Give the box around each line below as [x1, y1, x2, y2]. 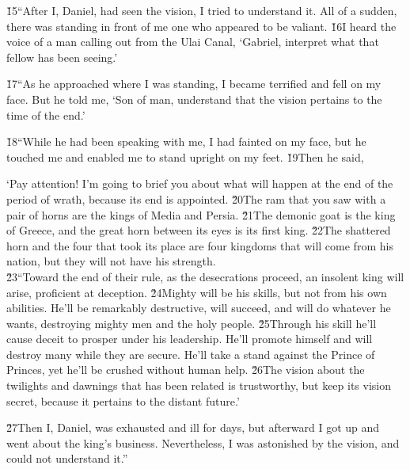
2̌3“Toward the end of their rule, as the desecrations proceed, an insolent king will [6, 268, 404, 284]
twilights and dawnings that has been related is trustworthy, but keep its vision [6, 377, 392, 394]
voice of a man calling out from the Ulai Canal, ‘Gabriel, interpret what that [6, 33, 379, 50]
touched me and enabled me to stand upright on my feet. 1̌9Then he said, [6, 148, 364, 165]
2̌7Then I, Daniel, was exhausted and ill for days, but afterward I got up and [6, 419, 380, 436]
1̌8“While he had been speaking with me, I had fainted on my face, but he [6, 133, 366, 150]
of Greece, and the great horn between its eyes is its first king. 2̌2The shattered [6, 222, 391, 238]
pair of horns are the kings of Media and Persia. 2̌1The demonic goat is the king [6, 206, 396, 223]
